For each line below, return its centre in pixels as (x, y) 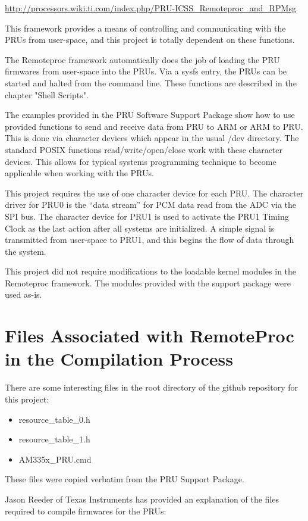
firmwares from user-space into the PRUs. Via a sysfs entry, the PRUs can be (146, 71)
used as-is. (23, 294)
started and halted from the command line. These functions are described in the (151, 82)
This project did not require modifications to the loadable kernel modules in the (151, 271)
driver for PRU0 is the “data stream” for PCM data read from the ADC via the (151, 205)
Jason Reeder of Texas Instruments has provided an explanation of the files (142, 499)
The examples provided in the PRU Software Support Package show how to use (150, 115)
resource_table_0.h (54, 419)
